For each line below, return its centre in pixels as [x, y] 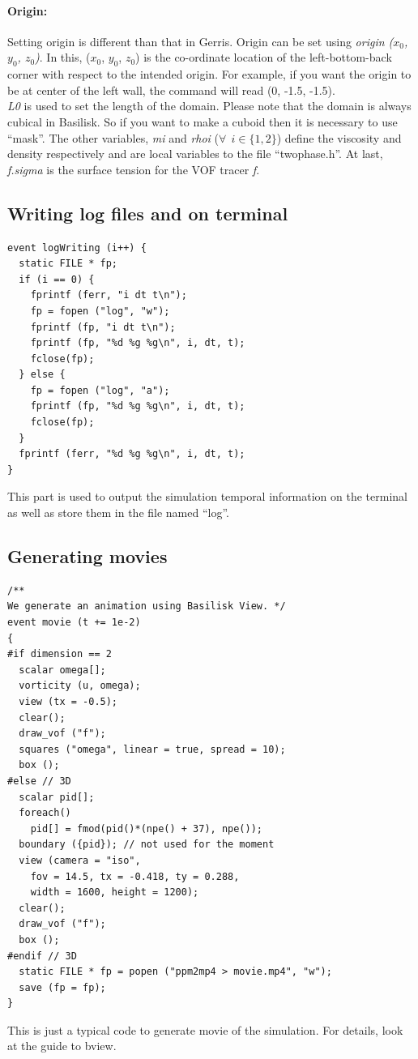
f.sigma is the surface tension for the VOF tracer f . [134, 169]
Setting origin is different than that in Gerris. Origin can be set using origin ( [200, 41]
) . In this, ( [63, 57]
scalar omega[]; [62, 670]
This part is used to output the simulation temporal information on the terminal [208, 496]
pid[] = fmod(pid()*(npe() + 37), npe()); [146, 828]
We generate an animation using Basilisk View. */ [147, 606]
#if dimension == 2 [60, 654]
